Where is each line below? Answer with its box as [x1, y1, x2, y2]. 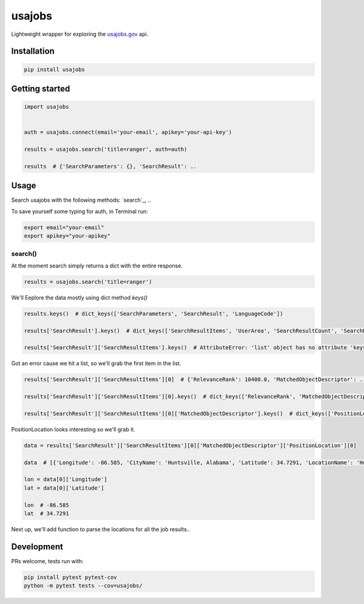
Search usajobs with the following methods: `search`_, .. [11, 196, 151, 204]
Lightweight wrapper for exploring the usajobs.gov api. [11, 30, 149, 38]
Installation [11, 46, 55, 57]
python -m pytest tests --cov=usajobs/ [24, 582, 143, 589]
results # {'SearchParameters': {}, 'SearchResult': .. [24, 163, 197, 170]
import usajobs [24, 103, 69, 111]
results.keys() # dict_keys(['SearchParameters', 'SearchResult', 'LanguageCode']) [24, 310, 283, 317]
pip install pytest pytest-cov [24, 574, 118, 580]
